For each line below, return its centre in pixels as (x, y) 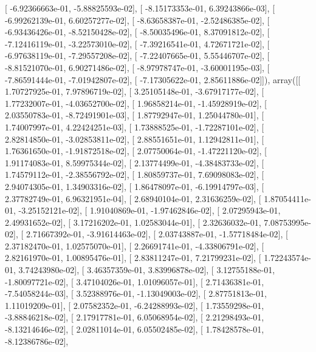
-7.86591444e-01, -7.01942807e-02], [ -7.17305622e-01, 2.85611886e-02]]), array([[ (153, 79)
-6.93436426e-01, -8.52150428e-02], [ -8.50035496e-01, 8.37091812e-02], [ (137, 32)
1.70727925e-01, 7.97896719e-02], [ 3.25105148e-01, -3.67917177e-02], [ (135, 91)
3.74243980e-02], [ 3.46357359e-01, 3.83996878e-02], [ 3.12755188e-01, (147, 270)
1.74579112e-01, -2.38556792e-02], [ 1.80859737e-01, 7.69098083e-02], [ (135, 174)
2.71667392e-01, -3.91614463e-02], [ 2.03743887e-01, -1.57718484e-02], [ (157, 234)
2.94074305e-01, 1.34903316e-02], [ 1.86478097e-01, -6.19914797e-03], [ (135, 186)
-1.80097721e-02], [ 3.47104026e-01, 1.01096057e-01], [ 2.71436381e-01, (135, 281)
